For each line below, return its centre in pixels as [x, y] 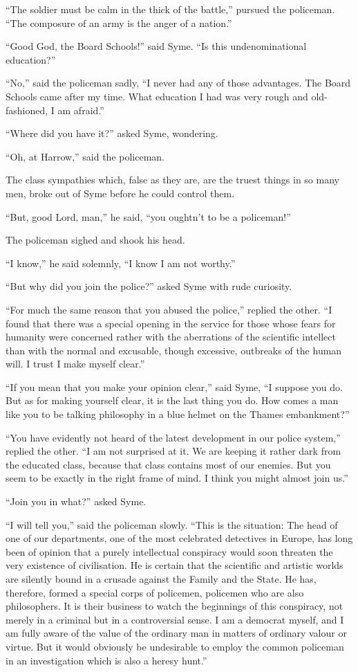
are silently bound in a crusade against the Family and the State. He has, [161, 579]
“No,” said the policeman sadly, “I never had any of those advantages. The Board [178, 83]
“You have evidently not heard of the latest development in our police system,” [173, 437]
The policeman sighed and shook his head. [95, 240]
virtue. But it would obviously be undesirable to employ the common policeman [175, 646]
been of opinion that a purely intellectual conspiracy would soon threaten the [169, 551]
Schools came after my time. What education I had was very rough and [157, 96]
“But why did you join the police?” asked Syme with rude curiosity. [149, 286]
